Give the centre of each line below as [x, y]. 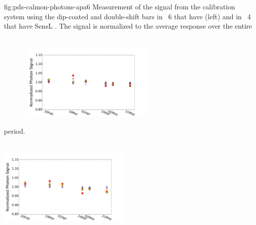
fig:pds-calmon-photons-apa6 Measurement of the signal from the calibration [120, 6]
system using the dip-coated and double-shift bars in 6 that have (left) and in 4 [128, 16]
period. [15, 131]
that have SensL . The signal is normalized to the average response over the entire [128, 26]
